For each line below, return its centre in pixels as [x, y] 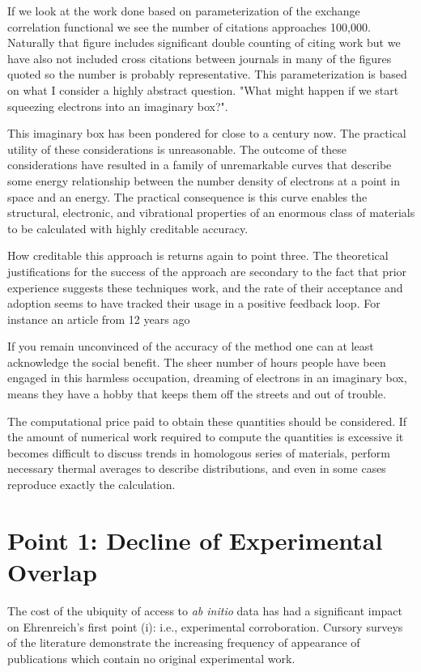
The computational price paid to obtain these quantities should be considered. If [207, 421]
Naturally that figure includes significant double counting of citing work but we [204, 43]
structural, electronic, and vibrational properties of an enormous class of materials [211, 213]
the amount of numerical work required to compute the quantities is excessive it [206, 437]
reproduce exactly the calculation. [91, 485]
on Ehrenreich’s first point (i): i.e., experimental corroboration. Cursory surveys [205, 626]
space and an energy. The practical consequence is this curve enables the [187, 196]
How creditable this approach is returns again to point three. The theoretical [198, 255]
